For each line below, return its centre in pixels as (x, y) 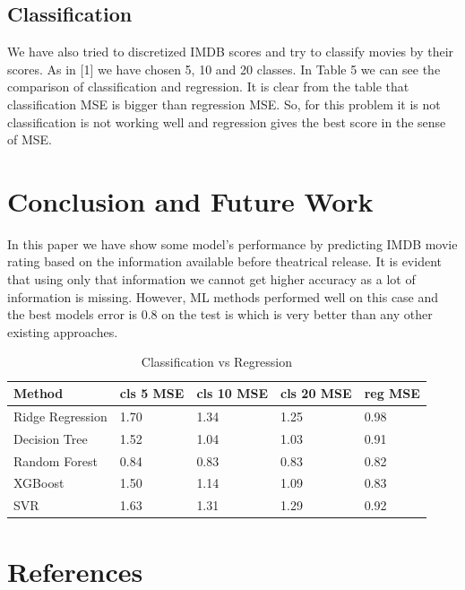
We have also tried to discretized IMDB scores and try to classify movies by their (231, 52)
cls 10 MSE (232, 393)
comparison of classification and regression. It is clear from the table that (208, 87)
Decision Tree (51, 438)
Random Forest (56, 460)
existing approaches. (63, 331)
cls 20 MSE (316, 393)
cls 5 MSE (152, 393)
